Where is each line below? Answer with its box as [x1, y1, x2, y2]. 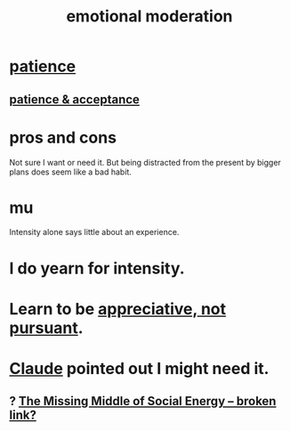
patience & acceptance [9, 92, 141, 107]
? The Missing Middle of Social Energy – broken [9, 394, 277, 409]
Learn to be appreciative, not [9, 298, 227, 319]
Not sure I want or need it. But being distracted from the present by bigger [9, 157, 282, 167]
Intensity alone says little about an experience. [9, 227, 180, 238]
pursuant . [9, 318, 84, 337]
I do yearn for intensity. [9, 258, 185, 278]
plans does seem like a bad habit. [9, 167, 132, 177]
